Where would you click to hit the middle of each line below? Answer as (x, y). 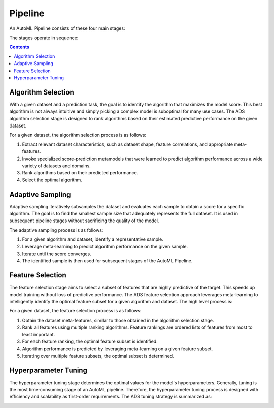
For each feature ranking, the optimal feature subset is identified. (90, 341)
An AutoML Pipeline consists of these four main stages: (67, 28)
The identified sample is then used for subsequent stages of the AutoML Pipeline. (107, 261)
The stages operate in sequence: (44, 38)
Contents (20, 47)
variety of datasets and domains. (56, 166)
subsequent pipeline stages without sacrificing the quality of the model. (84, 221)
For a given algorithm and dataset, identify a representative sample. (93, 239)
